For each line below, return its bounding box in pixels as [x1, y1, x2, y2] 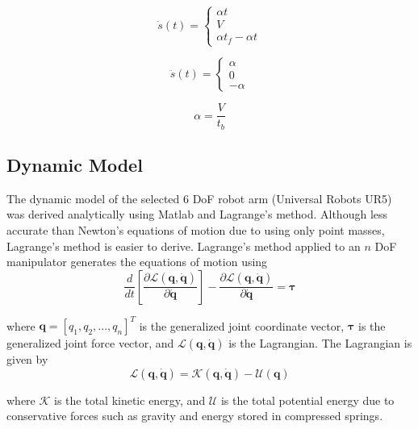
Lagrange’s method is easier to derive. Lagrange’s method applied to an [6, 237, 361, 254]
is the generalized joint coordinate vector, [139, 317, 345, 334]
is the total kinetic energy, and [54, 391, 206, 408]
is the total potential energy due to [220, 391, 395, 408]
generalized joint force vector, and [6, 335, 174, 352]
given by [6, 351, 48, 368]
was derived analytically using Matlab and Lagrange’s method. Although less [6, 206, 388, 223]
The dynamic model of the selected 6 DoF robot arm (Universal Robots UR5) [6, 190, 392, 206]
